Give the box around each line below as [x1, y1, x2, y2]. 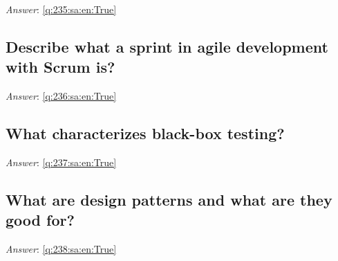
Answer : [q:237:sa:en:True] [6, 154, 117, 169]
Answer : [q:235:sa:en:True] [6, 2, 117, 16]
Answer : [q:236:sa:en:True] [6, 89, 117, 103]
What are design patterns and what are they [6, 188, 332, 210]
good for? [6, 209, 75, 231]
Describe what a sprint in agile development [6, 35, 328, 57]
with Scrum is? [6, 56, 115, 78]
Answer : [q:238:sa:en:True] [6, 242, 117, 256]
